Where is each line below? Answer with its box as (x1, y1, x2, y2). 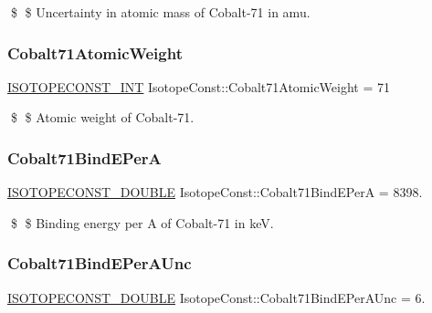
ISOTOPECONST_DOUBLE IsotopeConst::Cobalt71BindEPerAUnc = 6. (7, 287, 426, 307)
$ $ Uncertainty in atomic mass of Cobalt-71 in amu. (10, 3, 311, 21)
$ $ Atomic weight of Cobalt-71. (10, 108, 195, 127)
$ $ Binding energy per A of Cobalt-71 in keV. (10, 213, 274, 232)
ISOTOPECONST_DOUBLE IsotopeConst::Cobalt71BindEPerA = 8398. (7, 183, 423, 202)
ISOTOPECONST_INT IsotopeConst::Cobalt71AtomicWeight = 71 (7, 77, 391, 96)
